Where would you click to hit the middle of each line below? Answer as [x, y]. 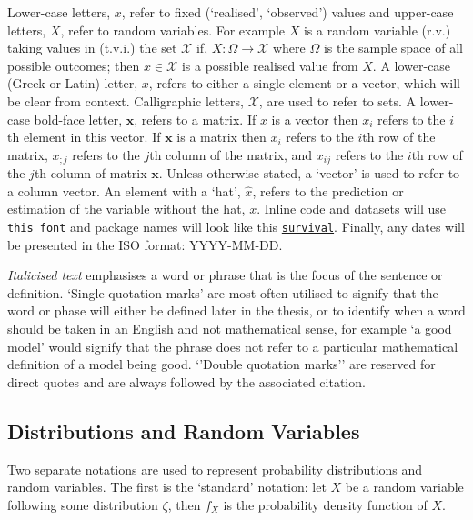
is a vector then [315, 119]
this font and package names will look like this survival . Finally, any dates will [236, 226]
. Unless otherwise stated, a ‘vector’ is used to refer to [309, 173]
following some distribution [83, 504]
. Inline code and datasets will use [352, 209]
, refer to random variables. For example [173, 30]
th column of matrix [91, 173]
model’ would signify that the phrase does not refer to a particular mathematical [233, 346]
